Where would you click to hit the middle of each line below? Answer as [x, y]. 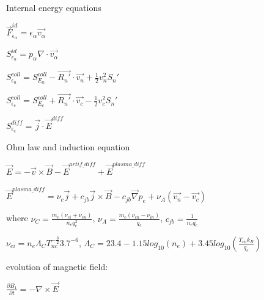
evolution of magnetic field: [57, 266]
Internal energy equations [54, 7]
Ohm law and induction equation [68, 146]
